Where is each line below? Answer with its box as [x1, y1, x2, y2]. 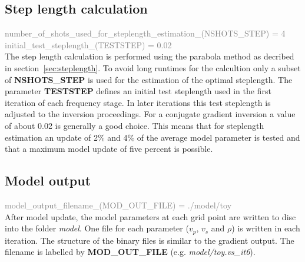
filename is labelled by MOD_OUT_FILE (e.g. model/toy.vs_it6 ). [5, 246, 256, 258]
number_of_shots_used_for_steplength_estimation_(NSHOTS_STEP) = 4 [5, 27, 286, 39]
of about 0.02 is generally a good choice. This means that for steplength [5, 119, 264, 131]
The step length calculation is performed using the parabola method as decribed [5, 50, 294, 62]
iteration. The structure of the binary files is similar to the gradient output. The [5, 234, 294, 246]
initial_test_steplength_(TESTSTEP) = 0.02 [5, 38, 172, 51]
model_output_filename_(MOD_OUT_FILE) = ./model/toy [5, 198, 232, 211]
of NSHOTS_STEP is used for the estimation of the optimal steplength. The [5, 73, 293, 85]
